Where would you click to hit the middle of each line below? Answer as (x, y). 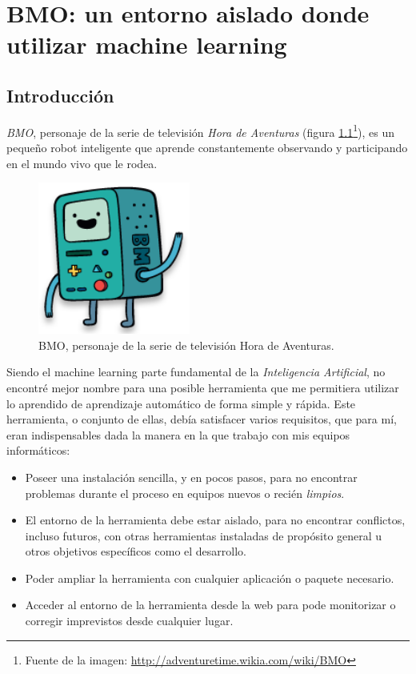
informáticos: (38, 450)
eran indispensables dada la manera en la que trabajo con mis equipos (178, 434)
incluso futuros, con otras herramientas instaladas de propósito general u (204, 535)
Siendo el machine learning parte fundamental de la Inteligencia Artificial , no (196, 372)
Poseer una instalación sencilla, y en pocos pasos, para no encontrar (191, 477)
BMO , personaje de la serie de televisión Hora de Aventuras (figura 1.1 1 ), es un (200, 130)
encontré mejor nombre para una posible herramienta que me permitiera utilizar (203, 387)
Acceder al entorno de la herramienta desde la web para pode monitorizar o (210, 605)
